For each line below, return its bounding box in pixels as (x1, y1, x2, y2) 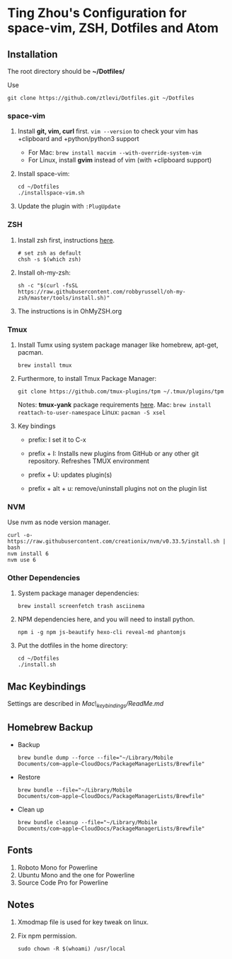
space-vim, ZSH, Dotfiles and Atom (7, 20, 219, 36)
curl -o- (7, 532, 33, 539)
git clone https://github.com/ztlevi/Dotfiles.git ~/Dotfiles (7, 94, 195, 101)
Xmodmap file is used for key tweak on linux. (17, 917, 149, 926)
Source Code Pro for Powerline (17, 878, 108, 887)
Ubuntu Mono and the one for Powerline (17, 870, 135, 879)
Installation (7, 48, 58, 60)
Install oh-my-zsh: (17, 268, 71, 277)
